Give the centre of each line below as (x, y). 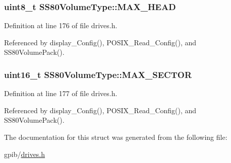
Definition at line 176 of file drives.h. (61, 25)
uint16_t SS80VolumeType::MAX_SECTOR (98, 74)
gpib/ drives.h (25, 154)
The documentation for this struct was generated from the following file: (116, 137)
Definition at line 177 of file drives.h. (61, 93)
